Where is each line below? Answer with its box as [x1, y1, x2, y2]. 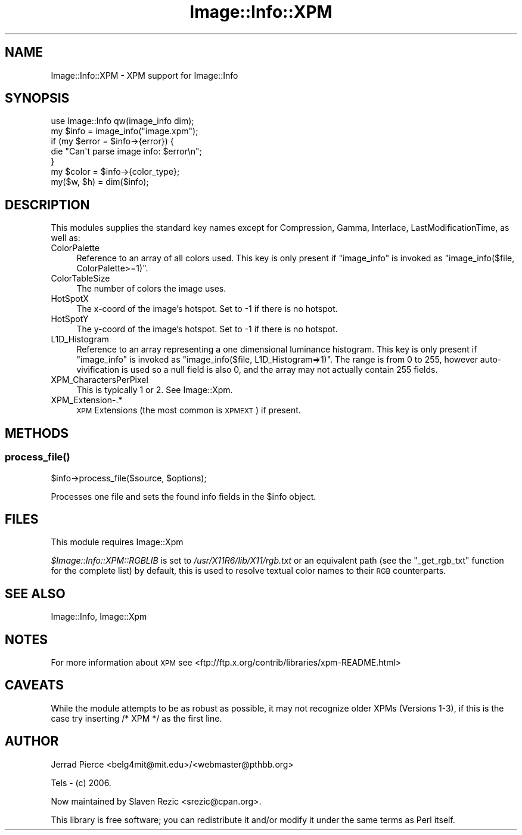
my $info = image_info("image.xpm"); [51, 126, 198, 137]
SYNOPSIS [5, 91, 70, 106]
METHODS [5, 425, 69, 441]
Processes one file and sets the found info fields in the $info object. [51, 491, 316, 502]
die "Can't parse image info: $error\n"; [51, 146, 202, 157]
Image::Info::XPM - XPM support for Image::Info [51, 70, 238, 81]
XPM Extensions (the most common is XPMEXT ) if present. [76, 405, 301, 416]
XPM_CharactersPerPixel [51, 375, 148, 385]
